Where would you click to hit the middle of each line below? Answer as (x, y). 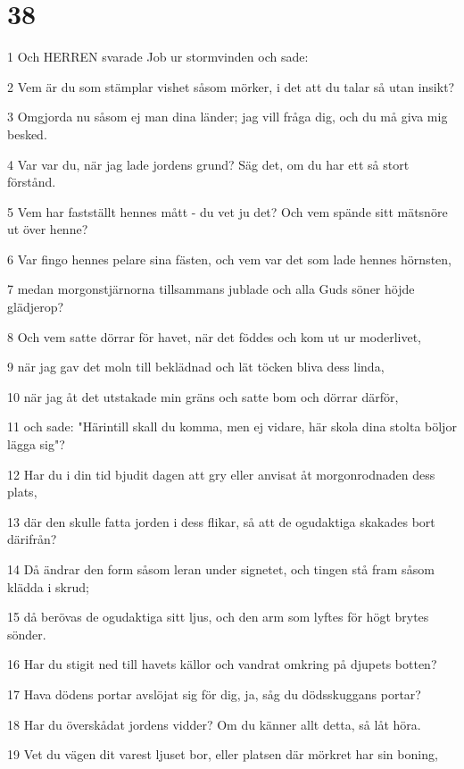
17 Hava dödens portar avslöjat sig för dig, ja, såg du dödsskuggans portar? (214, 694)
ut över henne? (48, 229)
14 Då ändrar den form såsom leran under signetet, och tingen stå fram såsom (221, 569)
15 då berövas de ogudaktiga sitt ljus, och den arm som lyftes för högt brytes (218, 617)
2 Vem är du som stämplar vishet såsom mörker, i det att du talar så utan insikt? (231, 86)
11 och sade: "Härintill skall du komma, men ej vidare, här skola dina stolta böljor (232, 426)
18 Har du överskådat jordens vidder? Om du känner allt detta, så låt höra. (214, 724)
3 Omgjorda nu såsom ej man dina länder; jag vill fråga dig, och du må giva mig (228, 117)
